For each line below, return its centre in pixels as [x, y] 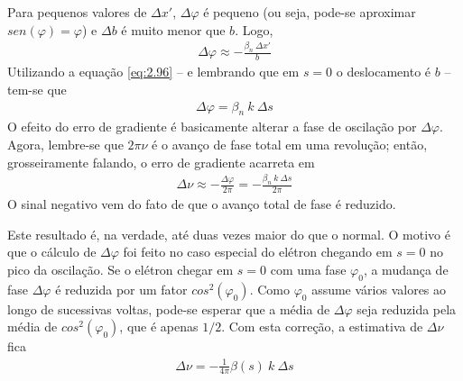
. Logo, [254, 29]
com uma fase [308, 270]
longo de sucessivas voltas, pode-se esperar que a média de [169, 308]
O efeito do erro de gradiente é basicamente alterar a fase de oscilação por [212, 127]
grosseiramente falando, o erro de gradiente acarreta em [161, 162]
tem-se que [37, 89]
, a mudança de [406, 270]
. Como [269, 289]
